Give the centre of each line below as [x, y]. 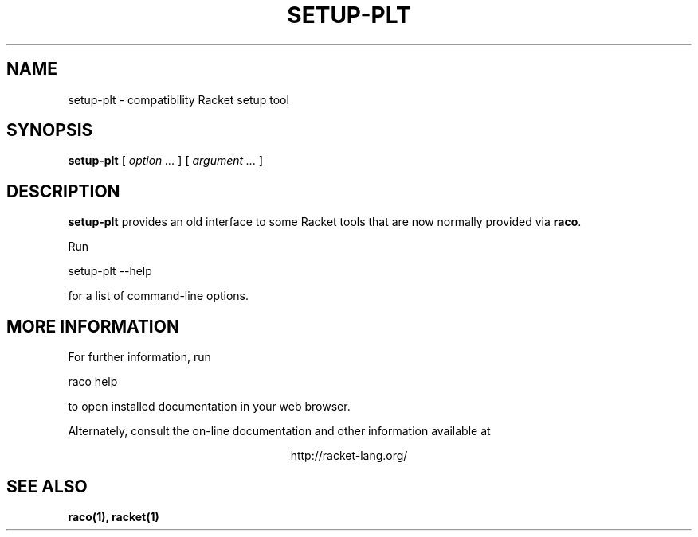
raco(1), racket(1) [114, 516]
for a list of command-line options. [159, 296]
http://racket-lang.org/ [349, 456]
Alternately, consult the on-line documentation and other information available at [279, 431]
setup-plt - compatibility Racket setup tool [178, 99]
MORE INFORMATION [93, 326]
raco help [93, 382]
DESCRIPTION [63, 191]
